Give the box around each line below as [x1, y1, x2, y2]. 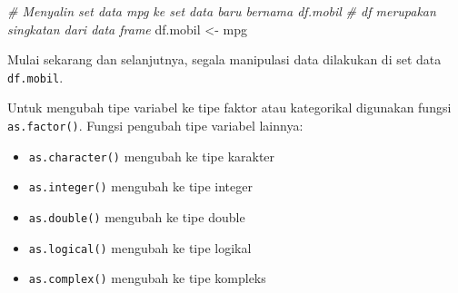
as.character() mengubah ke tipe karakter [28, 146, 275, 165]
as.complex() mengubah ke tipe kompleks [28, 269, 266, 288]
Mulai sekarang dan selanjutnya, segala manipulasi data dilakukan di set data [7, 50, 442, 69]
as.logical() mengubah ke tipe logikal [28, 238, 252, 257]
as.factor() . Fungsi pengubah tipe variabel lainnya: [7, 116, 304, 135]
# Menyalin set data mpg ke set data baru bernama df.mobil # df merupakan [7, 2, 436, 20]
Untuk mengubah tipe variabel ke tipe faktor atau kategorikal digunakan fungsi [7, 98, 452, 117]
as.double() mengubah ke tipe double [28, 208, 245, 226]
